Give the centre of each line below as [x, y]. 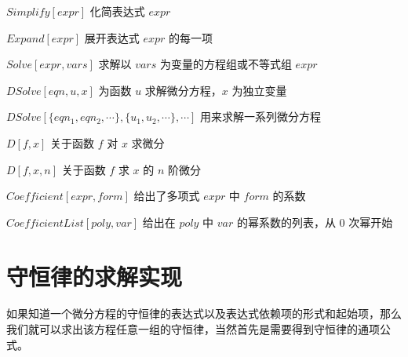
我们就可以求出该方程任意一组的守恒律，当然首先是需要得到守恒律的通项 [193, 329]
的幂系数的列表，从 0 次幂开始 [315, 222]
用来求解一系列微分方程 [261, 117]
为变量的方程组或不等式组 [226, 64]
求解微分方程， [183, 90]
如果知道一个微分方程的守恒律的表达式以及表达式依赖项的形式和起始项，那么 [204, 313]
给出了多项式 [167, 196]
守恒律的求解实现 [95, 276]
